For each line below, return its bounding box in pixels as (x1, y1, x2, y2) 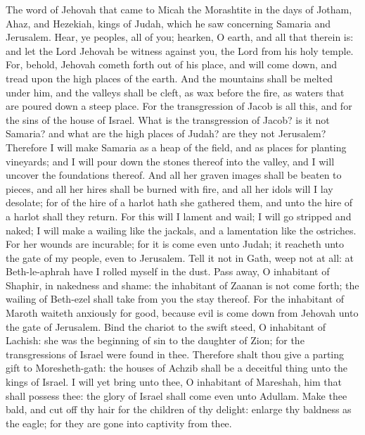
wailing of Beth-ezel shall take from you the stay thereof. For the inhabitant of (6, 291, 344, 306)
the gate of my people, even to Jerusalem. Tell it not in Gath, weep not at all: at (6, 250, 354, 265)
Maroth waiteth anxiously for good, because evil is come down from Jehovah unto (6, 305, 359, 320)
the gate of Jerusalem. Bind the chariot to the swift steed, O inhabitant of (6, 319, 326, 334)
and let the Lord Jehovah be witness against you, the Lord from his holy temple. (6, 43, 354, 58)
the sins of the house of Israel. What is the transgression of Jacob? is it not (6, 112, 330, 127)
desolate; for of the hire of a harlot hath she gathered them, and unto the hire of (6, 195, 353, 210)
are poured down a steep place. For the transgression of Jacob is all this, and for (6, 99, 352, 113)
